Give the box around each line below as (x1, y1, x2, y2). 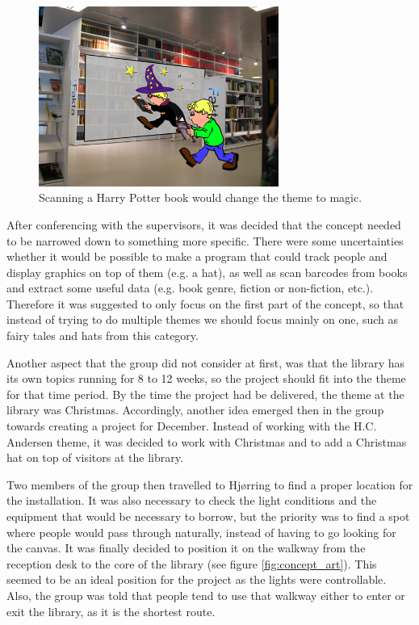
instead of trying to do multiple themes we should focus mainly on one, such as (6, 311, 399, 328)
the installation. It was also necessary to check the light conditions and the (6, 492, 377, 509)
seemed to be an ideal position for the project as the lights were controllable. (6, 571, 387, 588)
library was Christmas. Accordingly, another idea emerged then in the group (6, 401, 384, 418)
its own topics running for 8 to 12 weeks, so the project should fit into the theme (6, 370, 406, 387)
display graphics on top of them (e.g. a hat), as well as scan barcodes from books (6, 263, 408, 280)
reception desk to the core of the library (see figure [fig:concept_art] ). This (6, 555, 377, 572)
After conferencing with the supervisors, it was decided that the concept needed (6, 216, 401, 233)
